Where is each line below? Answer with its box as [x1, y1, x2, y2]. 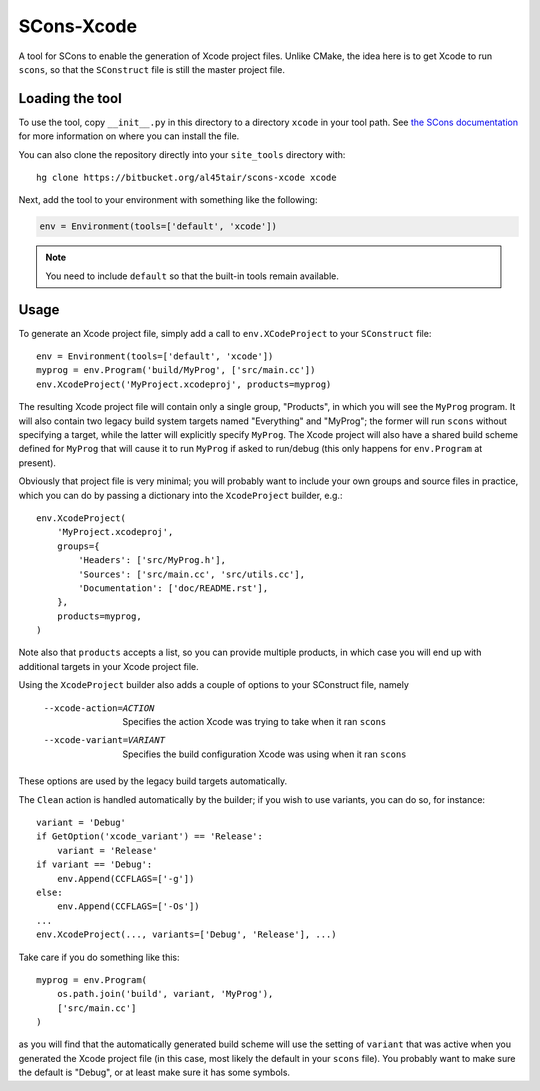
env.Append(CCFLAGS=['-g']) [56, 873, 195, 884]
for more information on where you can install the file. [18, 130, 240, 142]
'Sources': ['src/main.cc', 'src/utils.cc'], [78, 568, 305, 580]
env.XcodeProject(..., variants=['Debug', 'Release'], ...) [36, 929, 337, 940]
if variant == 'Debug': [36, 859, 153, 870]
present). [18, 456, 57, 469]
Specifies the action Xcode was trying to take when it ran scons [122, 716, 387, 728]
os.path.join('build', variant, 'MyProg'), [56, 988, 274, 1000]
